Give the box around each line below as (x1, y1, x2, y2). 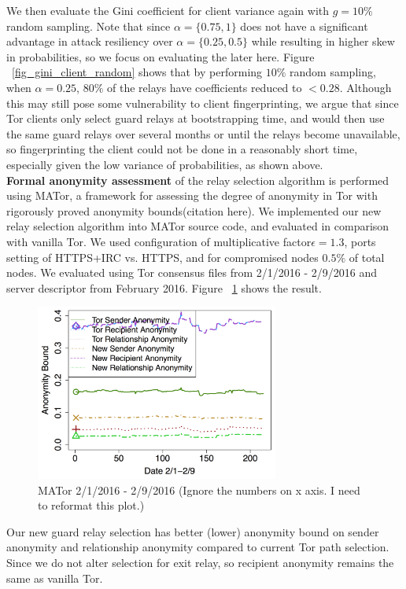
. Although (339, 79, 392, 95)
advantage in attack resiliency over (6, 33, 173, 50)
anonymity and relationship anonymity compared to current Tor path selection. (6, 539, 389, 555)
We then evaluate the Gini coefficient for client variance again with (6, 2, 330, 18)
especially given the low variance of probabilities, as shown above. (6, 156, 323, 172)
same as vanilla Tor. (6, 569, 103, 586)
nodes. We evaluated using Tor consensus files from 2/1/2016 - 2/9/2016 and (6, 264, 378, 281)
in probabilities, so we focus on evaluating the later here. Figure (6, 48, 315, 64)
